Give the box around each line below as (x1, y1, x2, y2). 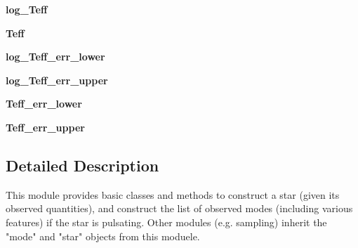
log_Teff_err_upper (6, 72, 108, 87)
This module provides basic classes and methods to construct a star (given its (6, 187, 340, 202)
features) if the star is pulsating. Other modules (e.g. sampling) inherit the (6, 214, 327, 229)
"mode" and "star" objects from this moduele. (6, 228, 200, 243)
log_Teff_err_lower (6, 49, 105, 64)
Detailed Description (6, 154, 159, 176)
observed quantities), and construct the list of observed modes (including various (6, 201, 353, 216)
